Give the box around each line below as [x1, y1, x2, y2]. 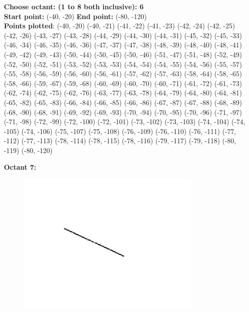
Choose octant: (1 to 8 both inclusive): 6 [4, 1, 144, 11]
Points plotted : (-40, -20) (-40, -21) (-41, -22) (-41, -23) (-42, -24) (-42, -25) [4, 21, 235, 31]
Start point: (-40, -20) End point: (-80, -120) [4, 11, 147, 21]
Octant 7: [4, 161, 36, 172]
